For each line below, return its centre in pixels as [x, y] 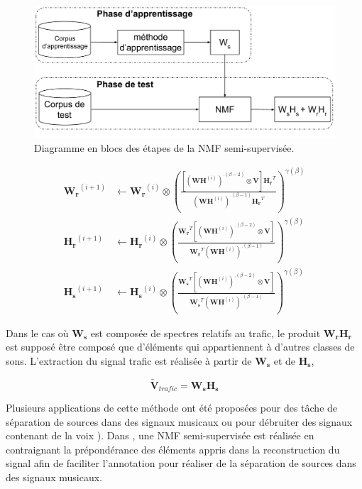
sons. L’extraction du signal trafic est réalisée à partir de [129, 360]
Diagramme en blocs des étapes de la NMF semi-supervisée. [164, 147]
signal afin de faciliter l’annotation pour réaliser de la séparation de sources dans [181, 463]
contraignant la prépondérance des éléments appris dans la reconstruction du [173, 449]
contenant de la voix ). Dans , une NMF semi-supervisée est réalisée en [160, 435]
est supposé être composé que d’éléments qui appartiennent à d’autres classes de [180, 347]
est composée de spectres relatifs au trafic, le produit [205, 333]
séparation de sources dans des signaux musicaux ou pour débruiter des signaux [179, 421]
